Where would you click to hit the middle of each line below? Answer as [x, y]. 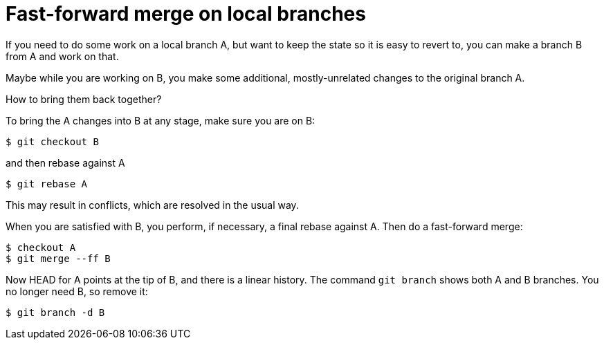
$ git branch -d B [55, 312]
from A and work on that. [62, 56]
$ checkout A [41, 247]
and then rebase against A [65, 162]
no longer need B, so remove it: [77, 291]
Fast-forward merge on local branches [186, 14]
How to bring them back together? [84, 99]
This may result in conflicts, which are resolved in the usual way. [152, 205]
